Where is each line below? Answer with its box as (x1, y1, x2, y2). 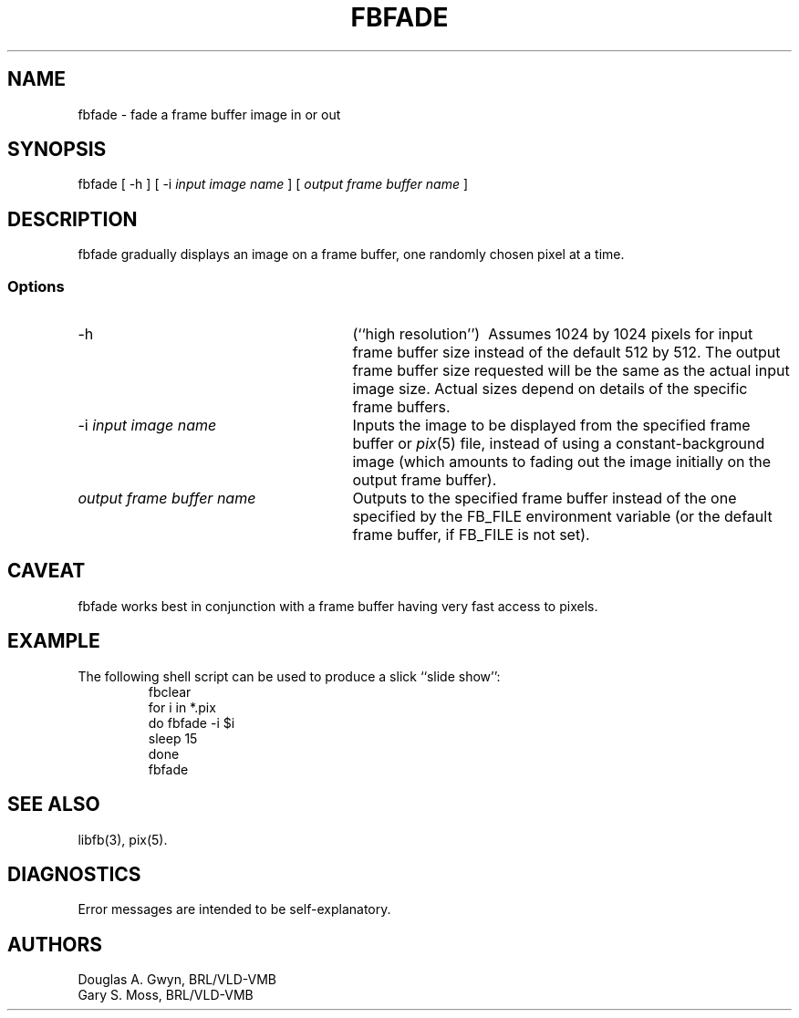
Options (7, 276, 65, 296)
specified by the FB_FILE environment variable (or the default (352, 507, 773, 526)
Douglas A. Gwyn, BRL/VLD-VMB (78, 971, 276, 988)
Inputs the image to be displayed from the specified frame (352, 416, 751, 435)
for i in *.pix (148, 699, 216, 715)
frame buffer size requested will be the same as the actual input (352, 361, 790, 380)
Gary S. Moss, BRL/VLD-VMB (78, 987, 254, 1003)
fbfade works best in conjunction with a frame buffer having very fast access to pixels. (78, 597, 598, 614)
